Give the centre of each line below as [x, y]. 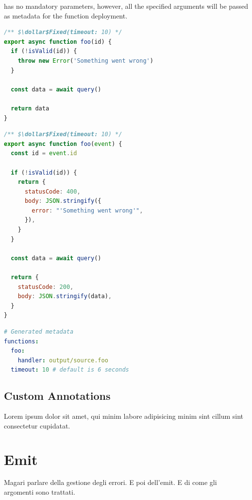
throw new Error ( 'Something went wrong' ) [85, 61]
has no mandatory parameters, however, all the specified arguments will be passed [126, 6]
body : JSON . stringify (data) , [65, 296]
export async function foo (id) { [58, 42]
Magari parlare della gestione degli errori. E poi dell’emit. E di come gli [110, 482]
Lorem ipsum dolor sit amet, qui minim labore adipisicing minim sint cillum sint [124, 416]
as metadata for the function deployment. [66, 15]
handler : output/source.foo [63, 360]
